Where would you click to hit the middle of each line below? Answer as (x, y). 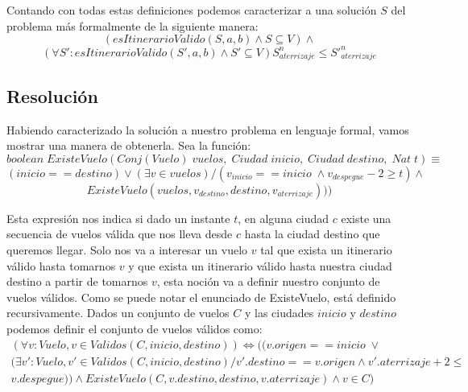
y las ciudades (279, 313)
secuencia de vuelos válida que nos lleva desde (120, 234)
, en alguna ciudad (284, 218)
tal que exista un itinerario (326, 250)
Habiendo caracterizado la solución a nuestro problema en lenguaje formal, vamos (208, 129)
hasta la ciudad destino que (312, 234)
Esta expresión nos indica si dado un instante (118, 218)
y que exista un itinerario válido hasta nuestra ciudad (260, 265)
